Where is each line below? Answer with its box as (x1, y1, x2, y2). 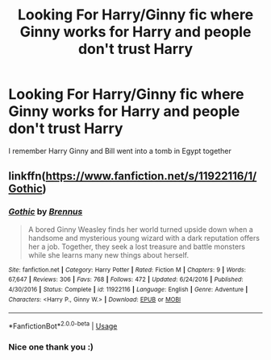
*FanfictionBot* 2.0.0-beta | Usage (8, 320, 118, 331)
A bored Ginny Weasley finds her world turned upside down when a (27, 224, 254, 234)
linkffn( (8, 169, 46, 183)
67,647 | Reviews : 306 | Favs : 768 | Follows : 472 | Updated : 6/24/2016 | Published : (8, 275, 244, 283)
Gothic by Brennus (8, 206, 83, 217)
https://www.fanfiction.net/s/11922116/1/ (45, 169, 257, 183)
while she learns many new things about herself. (27, 250, 190, 259)
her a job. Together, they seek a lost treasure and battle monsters (27, 242, 246, 251)
